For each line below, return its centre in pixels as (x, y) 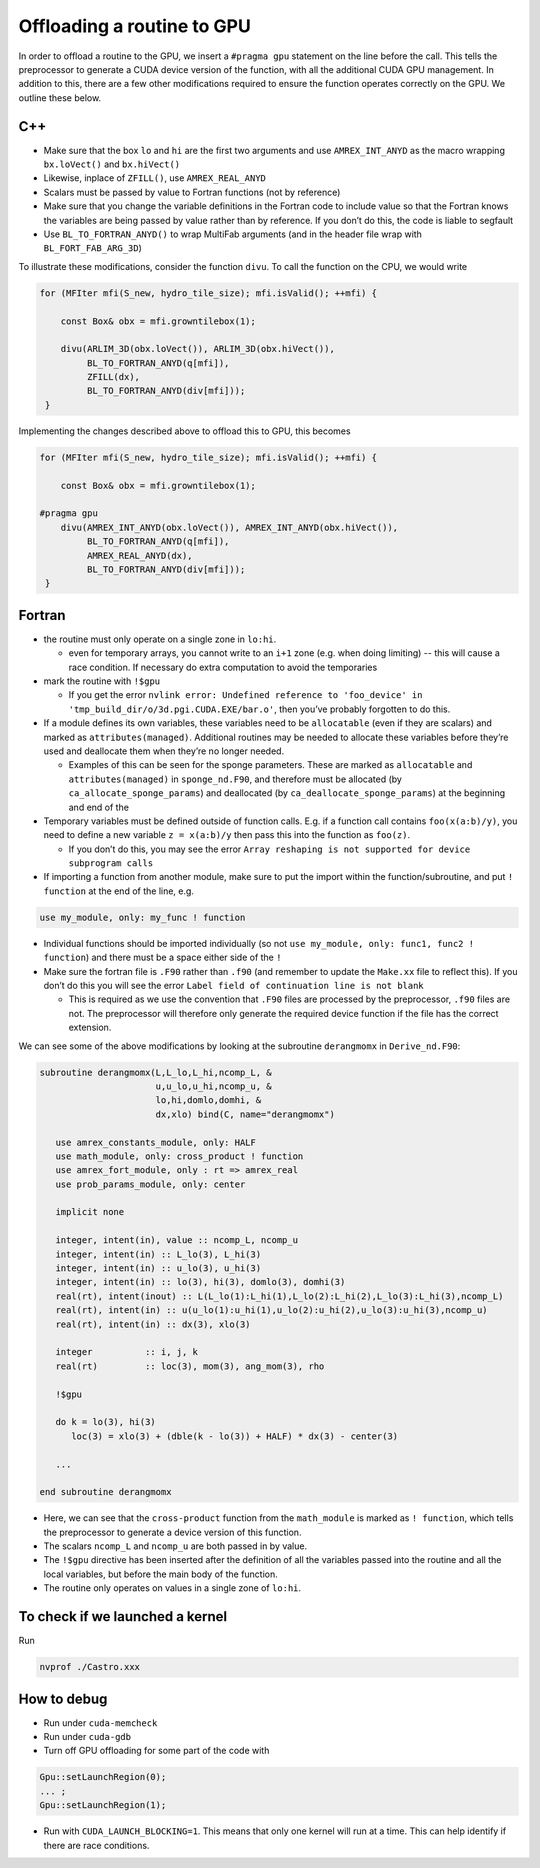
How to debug (63, 1698)
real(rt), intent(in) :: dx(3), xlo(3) (153, 1324)
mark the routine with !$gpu (102, 681)
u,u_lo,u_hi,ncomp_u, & (213, 1086)
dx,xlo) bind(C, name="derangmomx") (245, 1114)
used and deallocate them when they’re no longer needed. (164, 751)
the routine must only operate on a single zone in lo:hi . (160, 639)
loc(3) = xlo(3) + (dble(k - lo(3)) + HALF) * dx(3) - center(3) (235, 1436)
